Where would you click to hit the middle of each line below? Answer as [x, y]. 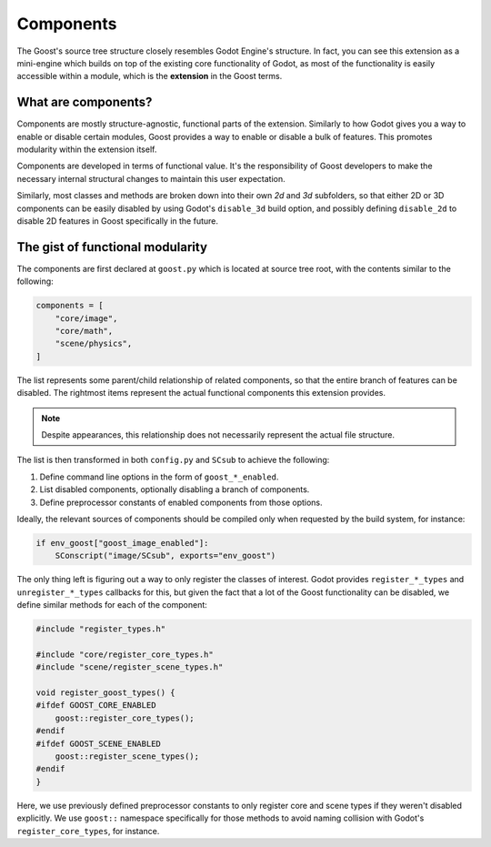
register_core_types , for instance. [88, 831]
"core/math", [84, 331]
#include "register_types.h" [101, 629]
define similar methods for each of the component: [112, 605]
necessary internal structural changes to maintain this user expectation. [151, 178]
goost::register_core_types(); [125, 718]
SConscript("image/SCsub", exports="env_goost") [165, 556]
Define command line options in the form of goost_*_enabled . [159, 477]
